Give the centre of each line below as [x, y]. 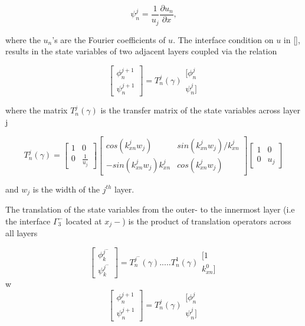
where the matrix [37, 110]
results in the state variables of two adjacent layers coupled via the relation [141, 51]
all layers [22, 233]
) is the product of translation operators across [207, 221]
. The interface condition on [223, 39]
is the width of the [66, 189]
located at [84, 221]
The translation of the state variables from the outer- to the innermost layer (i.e [150, 209]
